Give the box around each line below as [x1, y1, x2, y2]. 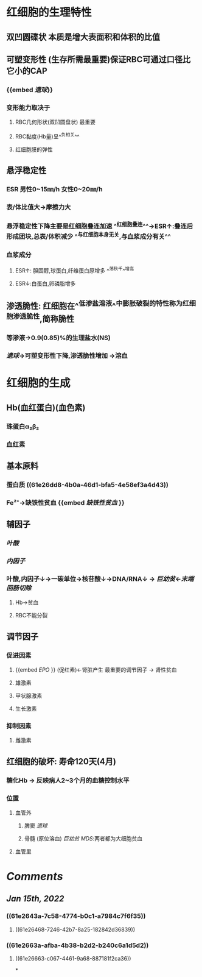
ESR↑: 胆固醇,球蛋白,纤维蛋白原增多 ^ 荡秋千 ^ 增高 [15, 266, 134, 274]
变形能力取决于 [6, 103, 50, 112]
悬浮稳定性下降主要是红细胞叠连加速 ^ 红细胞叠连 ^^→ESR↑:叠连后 [6, 221, 193, 230]
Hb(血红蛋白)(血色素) [6, 402, 86, 413]
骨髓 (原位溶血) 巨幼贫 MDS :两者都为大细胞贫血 [24, 834, 143, 842]
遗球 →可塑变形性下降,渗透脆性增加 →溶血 [6, 352, 128, 360]
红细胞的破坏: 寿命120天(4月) [6, 756, 117, 767]
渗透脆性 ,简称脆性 [13, 312, 75, 324]
